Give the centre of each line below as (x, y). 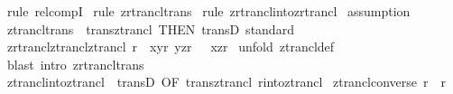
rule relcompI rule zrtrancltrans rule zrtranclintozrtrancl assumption (208, 11)
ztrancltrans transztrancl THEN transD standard (150, 28)
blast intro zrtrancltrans (75, 64)
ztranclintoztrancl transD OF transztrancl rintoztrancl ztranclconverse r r (226, 82)
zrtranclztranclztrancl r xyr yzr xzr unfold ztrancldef (171, 47)
